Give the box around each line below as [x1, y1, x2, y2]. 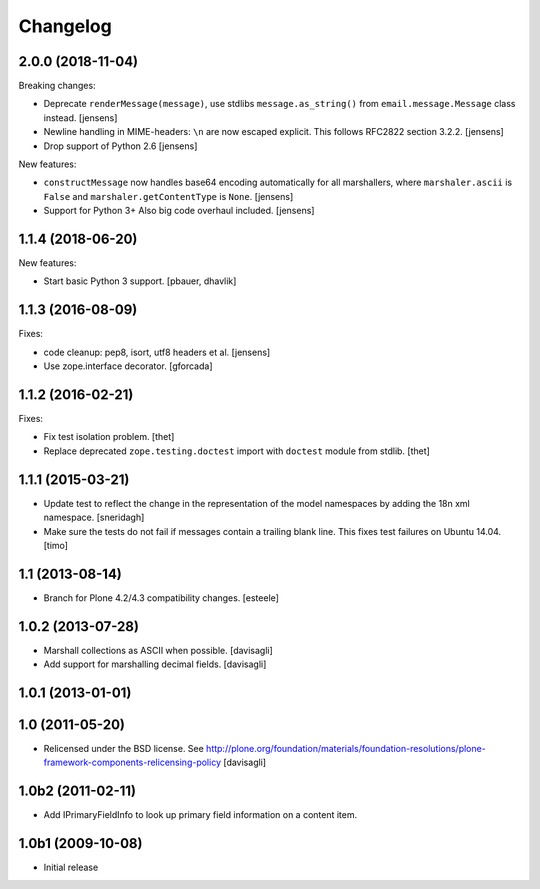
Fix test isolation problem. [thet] [43, 431, 175, 443]
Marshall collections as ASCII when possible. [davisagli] [43, 644, 274, 656]
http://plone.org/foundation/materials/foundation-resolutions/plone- [205, 743, 487, 755]
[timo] [43, 539, 69, 551]
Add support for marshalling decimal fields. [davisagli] [43, 658, 267, 670]
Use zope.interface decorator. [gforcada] [43, 360, 214, 372]
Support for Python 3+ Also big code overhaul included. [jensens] [43, 205, 315, 217]
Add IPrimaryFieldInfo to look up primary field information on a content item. [43, 809, 358, 821]
